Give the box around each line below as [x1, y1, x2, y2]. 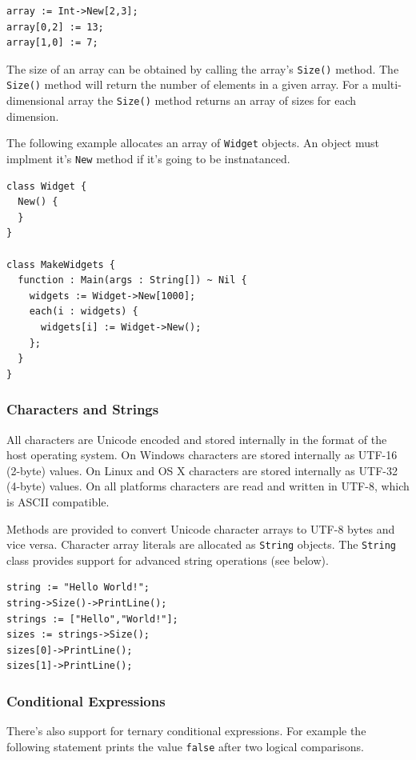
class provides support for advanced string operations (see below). [6, 551, 329, 568]
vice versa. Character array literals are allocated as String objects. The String [6, 536, 396, 553]
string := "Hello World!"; [6, 582, 150, 594]
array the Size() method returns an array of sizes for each [68, 92, 357, 109]
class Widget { [6, 180, 87, 192]
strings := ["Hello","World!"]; [6, 613, 178, 625]
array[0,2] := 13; [6, 21, 104, 33]
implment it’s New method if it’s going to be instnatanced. [6, 150, 290, 166]
